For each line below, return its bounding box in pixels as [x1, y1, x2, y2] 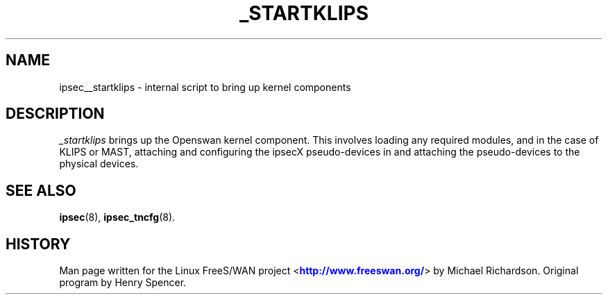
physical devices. [59, 158, 139, 170]
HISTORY [6, 235, 71, 253]
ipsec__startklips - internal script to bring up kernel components [59, 81, 351, 93]
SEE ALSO [6, 181, 76, 199]
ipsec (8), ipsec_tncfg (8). [59, 211, 176, 224]
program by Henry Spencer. [59, 276, 187, 289]
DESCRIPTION [6, 105, 105, 123]
